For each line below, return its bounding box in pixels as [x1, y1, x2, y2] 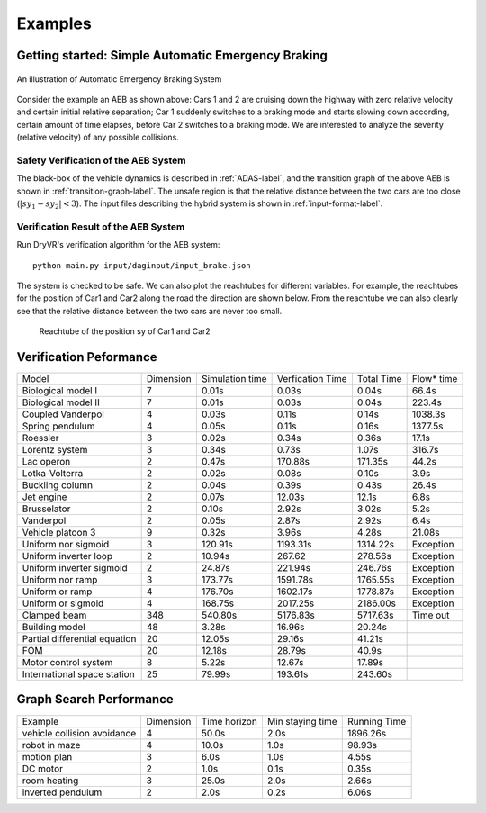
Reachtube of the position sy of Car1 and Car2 [39, 326, 211, 337]
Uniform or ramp [22, 585, 93, 598]
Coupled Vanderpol [22, 408, 105, 420]
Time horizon [201, 715, 258, 727]
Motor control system [22, 656, 113, 669]
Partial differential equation [22, 633, 137, 646]
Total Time [356, 373, 402, 385]
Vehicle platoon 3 [22, 527, 96, 539]
